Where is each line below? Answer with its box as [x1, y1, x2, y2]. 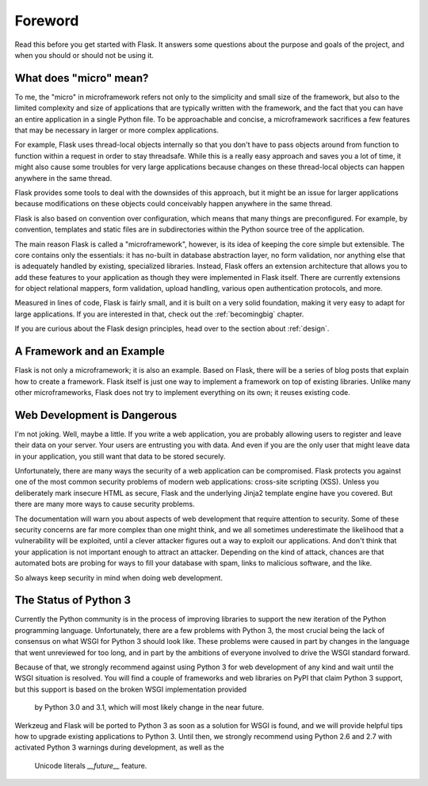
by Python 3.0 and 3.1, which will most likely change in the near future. [34, 703, 265, 712]
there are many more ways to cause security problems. [14, 500, 195, 509]
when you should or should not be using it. [14, 50, 155, 59]
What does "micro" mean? [14, 71, 149, 85]
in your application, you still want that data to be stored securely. [14, 451, 226, 461]
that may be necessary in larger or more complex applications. [14, 125, 220, 135]
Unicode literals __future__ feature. [34, 761, 147, 770]
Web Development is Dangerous [14, 408, 178, 422]
